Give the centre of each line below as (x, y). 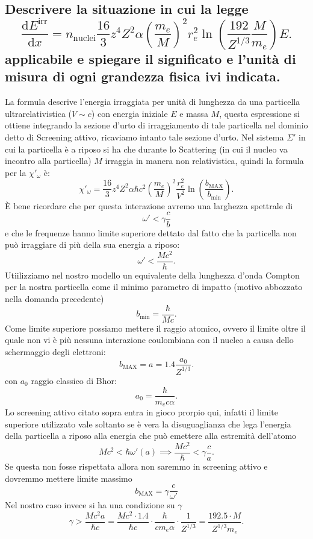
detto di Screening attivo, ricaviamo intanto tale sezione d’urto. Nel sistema (144, 137)
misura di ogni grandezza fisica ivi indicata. (143, 76)
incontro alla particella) (48, 161)
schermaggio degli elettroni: (55, 351)
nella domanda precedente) (54, 299)
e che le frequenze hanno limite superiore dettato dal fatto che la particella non (151, 232)
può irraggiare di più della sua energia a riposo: (92, 244)
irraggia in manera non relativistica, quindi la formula (204, 161)
